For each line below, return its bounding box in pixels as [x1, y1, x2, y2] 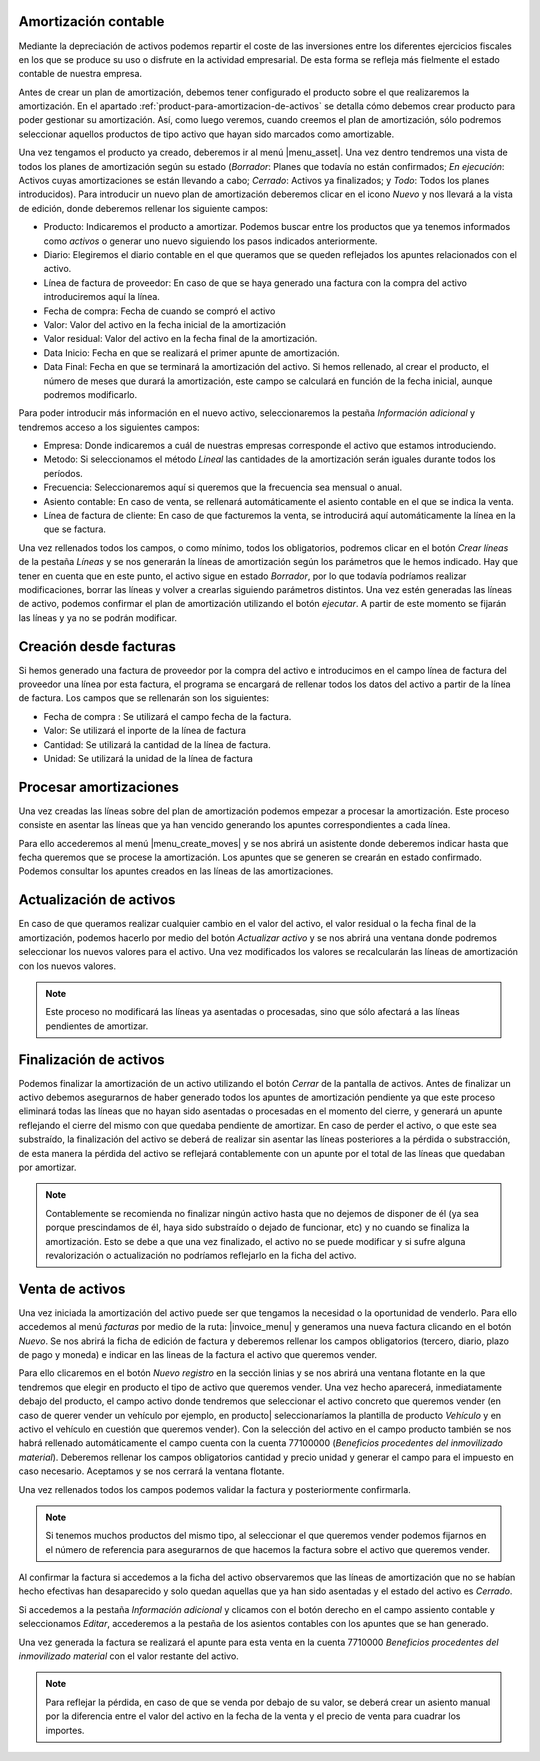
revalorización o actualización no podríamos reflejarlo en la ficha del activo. [45, 1249, 357, 1261]
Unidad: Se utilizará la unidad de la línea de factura [43, 753, 254, 764]
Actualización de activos [18, 891, 176, 909]
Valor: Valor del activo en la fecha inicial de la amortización [43, 318, 287, 330]
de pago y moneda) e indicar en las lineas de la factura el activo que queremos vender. [18, 1349, 378, 1360]
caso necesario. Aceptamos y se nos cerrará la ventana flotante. [18, 1465, 285, 1477]
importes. [45, 1724, 85, 1736]
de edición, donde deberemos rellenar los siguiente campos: [18, 202, 269, 214]
